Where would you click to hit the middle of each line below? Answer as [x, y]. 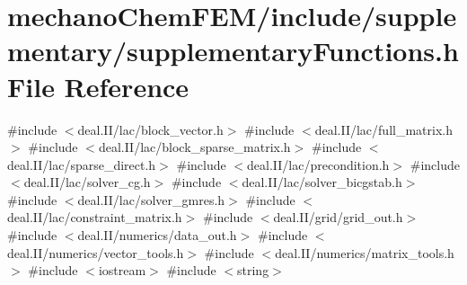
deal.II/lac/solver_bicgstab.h [322, 182]
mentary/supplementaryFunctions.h [233, 51]
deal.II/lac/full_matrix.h [383, 129]
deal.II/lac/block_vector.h [150, 129]
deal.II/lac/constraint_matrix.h [95, 217]
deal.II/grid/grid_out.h [338, 217]
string [253, 270]
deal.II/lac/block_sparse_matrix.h [194, 147]
